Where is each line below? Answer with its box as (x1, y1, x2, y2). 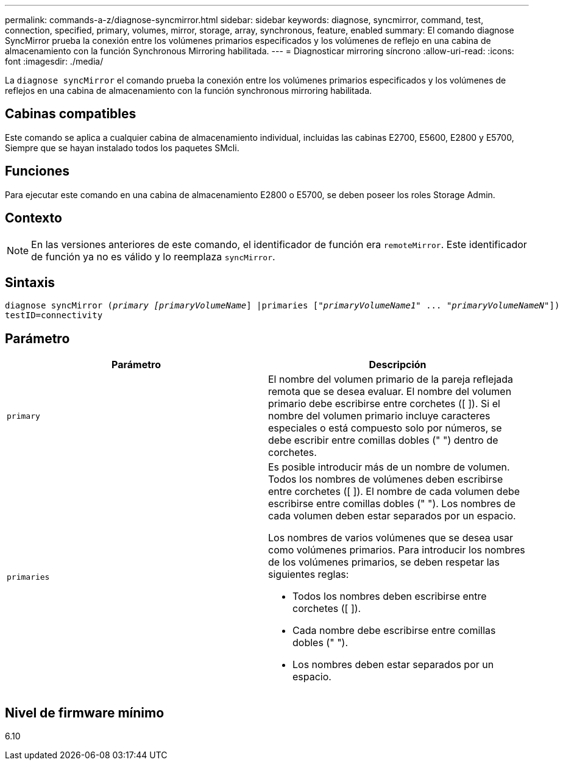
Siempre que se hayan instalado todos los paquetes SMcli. (5, 142, 239, 153)
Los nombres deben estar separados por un (292, 658, 494, 671)
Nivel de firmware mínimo (5, 705, 165, 721)
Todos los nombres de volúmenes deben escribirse (268, 473, 503, 486)
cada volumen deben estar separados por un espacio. (268, 510, 516, 522)
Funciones (5, 163, 70, 179)
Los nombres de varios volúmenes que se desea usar (268, 532, 514, 544)
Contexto (5, 210, 62, 226)
